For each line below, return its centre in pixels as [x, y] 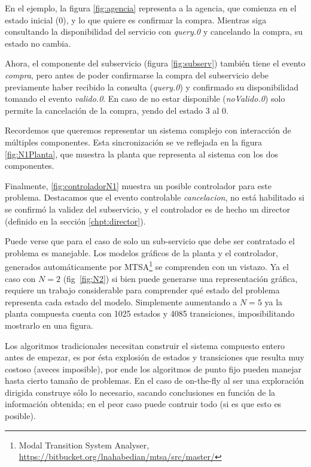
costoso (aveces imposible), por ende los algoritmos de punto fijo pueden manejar [153, 369]
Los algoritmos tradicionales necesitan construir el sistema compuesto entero [145, 345]
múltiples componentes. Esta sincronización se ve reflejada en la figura [134, 142]
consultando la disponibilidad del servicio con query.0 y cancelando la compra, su [154, 31]
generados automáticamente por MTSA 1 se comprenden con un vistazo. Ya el [147, 266]
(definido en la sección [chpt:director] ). [75, 221]
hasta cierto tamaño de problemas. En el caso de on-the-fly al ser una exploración [154, 380]
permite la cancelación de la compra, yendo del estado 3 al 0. [117, 110]
